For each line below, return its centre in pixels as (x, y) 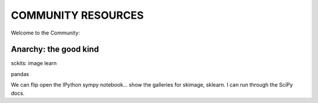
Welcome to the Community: (45, 33)
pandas (20, 74)
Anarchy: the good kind (55, 49)
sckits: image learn (34, 63)
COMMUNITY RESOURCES (77, 15)
